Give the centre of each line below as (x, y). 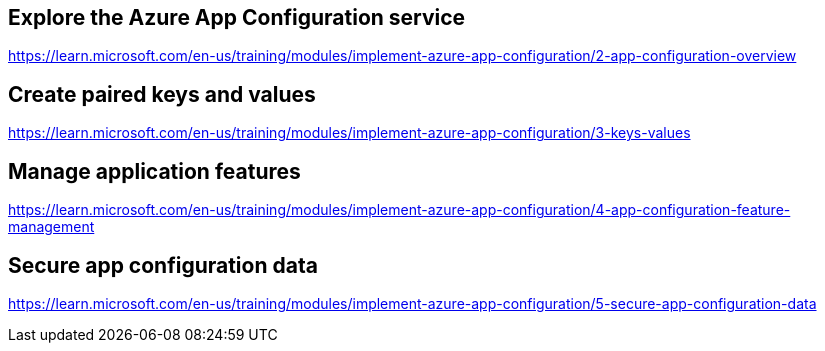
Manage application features (154, 171)
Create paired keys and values (162, 94)
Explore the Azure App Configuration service (237, 17)
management (51, 227)
